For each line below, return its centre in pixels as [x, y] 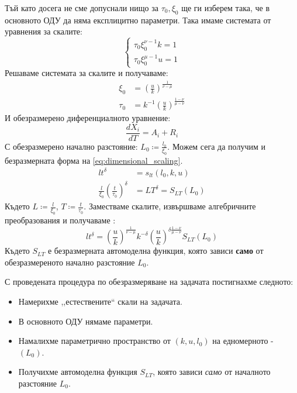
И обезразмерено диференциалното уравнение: [88, 118]
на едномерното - [243, 341]
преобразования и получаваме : [60, 220]
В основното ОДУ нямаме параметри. [86, 321]
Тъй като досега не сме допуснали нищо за [82, 8]
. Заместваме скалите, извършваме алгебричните [170, 206]
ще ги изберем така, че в [226, 8]
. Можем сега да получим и [216, 146]
